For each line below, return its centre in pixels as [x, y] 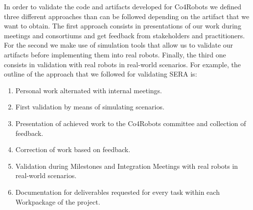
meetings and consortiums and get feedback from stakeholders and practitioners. [125, 35]
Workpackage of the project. [58, 201]
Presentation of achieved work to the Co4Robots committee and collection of [131, 123]
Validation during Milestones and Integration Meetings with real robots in [127, 166]
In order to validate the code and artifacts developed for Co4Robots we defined [123, 6]
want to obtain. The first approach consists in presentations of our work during [123, 26]
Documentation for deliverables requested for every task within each [117, 192]
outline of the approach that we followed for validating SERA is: [101, 74]
